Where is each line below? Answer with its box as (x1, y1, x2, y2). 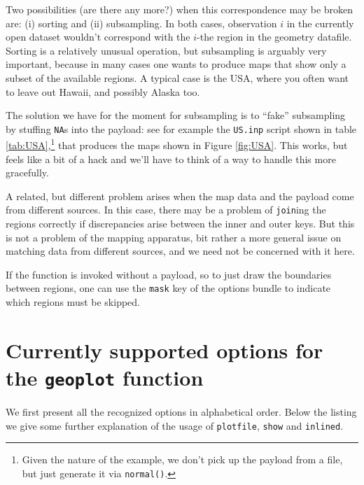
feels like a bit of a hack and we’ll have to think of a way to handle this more (6, 151, 336, 166)
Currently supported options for (6, 335, 323, 364)
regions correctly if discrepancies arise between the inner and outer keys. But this (6, 216, 355, 231)
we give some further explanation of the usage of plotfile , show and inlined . (6, 418, 344, 433)
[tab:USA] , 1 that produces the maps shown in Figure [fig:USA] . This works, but (6, 136, 348, 153)
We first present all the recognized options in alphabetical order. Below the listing (6, 405, 357, 419)
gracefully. (6, 165, 49, 180)
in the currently (286, 15, 354, 30)
